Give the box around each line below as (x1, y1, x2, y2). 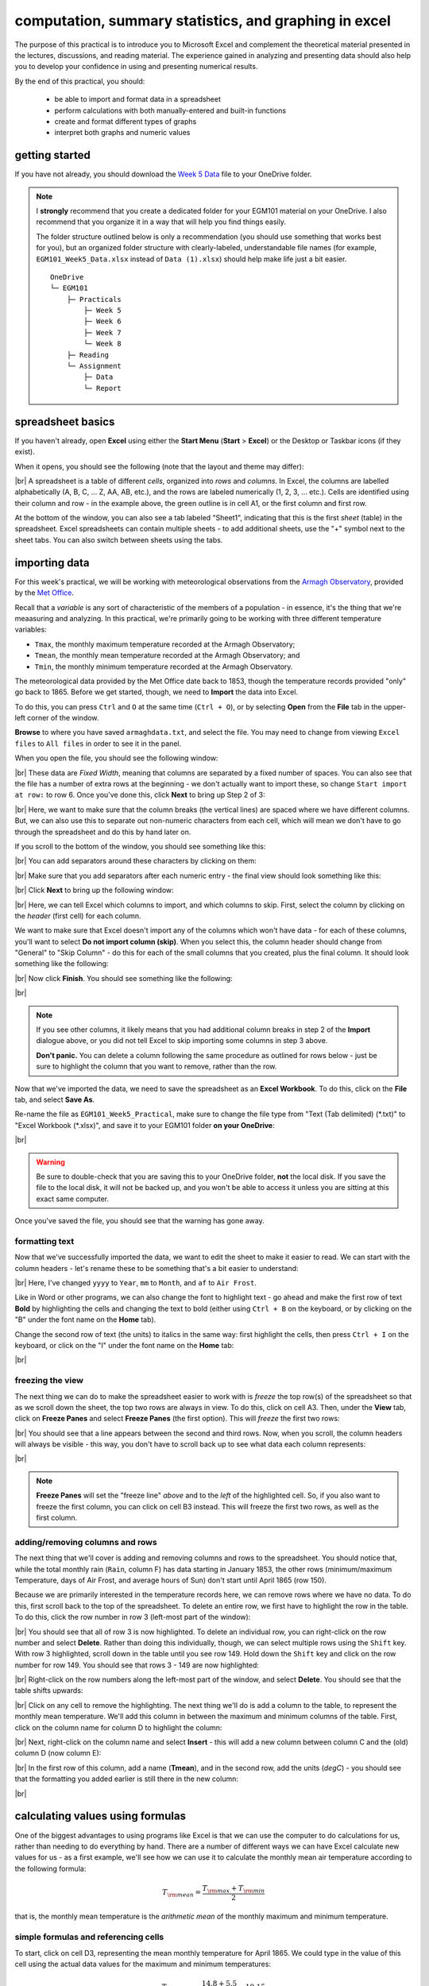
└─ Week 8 (83, 339, 122, 349)
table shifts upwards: (14, 1686, 83, 1695)
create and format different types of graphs (54, 116, 197, 126)
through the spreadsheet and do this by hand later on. (14, 827, 191, 837)
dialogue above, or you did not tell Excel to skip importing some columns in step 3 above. (36, 1036, 328, 1045)
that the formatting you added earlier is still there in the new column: (14, 1774, 238, 1783)
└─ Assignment (66, 361, 122, 371)
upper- (383, 701, 407, 711)
